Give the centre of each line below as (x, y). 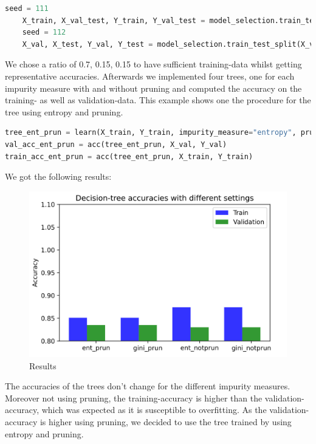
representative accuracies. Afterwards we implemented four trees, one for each (150, 76)
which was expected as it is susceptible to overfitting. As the (154, 410)
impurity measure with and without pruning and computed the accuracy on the (153, 88)
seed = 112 (44, 32)
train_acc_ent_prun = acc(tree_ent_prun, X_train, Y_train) (129, 156)
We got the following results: (58, 176)
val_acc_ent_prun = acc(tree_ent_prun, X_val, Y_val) (116, 144)
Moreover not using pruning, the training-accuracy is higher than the (134, 398)
